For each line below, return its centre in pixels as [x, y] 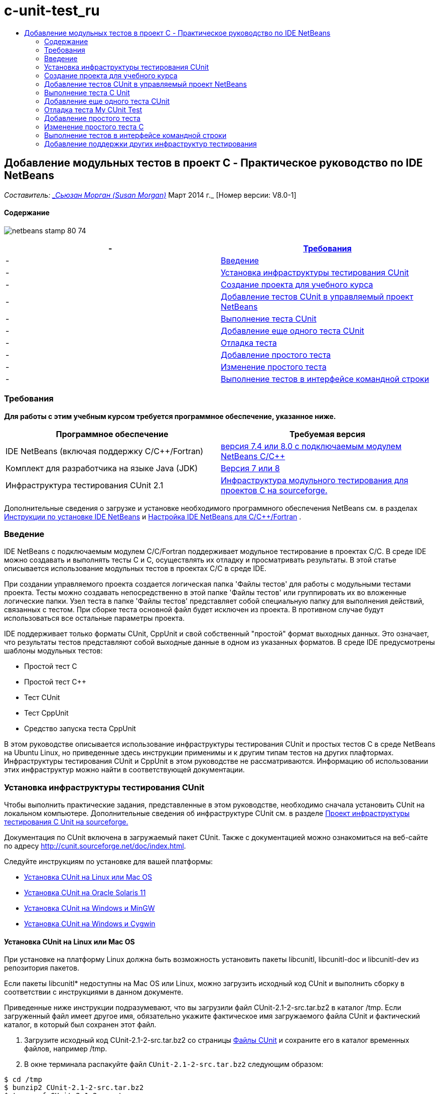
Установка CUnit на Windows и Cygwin [90, 924]
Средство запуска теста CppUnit [80, 729]
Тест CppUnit [46, 713]
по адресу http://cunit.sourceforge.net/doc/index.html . [95, 846]
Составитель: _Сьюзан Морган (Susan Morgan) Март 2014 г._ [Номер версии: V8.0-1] [150, 195]
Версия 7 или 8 [250, 468]
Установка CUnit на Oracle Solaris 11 [85, 893]
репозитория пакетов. [42, 968]
